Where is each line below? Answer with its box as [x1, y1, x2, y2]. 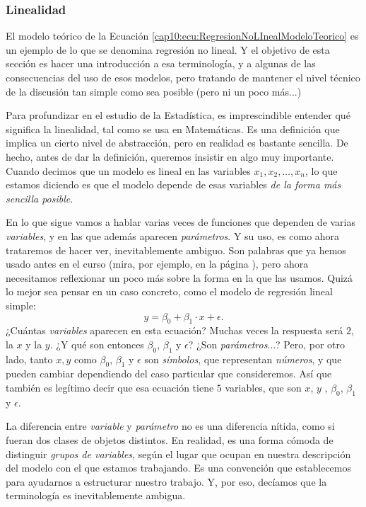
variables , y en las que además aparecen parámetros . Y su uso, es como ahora [6, 228, 340, 243]
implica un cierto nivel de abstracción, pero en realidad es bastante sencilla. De [6, 135, 348, 150]
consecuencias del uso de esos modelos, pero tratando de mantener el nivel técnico [6, 70, 360, 84]
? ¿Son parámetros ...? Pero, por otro [188, 336, 346, 351]
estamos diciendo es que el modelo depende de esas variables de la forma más [6, 177, 341, 192]
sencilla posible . [6, 190, 73, 205]
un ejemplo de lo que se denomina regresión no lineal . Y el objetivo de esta [6, 42, 330, 57]
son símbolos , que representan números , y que [144, 351, 342, 366]
